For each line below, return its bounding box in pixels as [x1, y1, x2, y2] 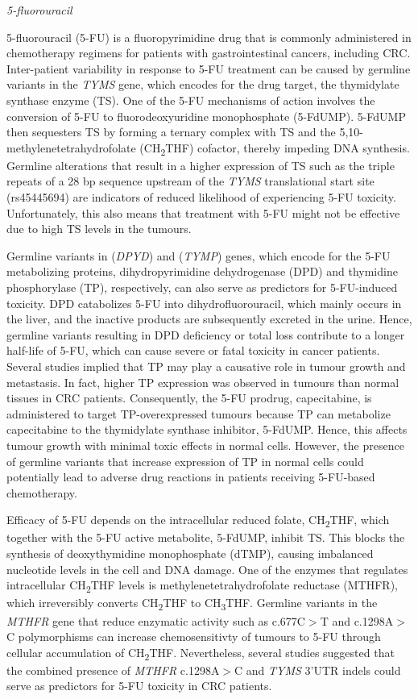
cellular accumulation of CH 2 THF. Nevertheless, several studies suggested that [6, 643, 395, 663]
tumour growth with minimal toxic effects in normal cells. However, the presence [6, 436, 404, 453]
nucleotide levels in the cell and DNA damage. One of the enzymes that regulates [6, 560, 408, 577]
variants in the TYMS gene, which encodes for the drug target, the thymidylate [6, 76, 399, 93]
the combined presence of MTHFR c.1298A [6, 661, 220, 678]
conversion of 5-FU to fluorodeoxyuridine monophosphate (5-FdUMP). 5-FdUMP [6, 107, 406, 124]
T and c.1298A [320, 612, 394, 629]
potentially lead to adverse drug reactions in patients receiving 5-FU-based [6, 468, 375, 485]
